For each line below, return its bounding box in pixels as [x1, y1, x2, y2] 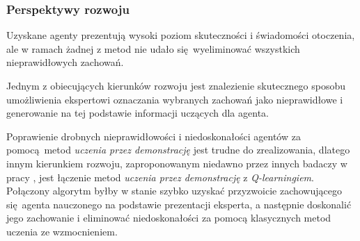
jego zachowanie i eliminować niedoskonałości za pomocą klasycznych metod [6, 210, 331, 225]
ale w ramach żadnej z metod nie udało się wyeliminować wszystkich [6, 41, 300, 56]
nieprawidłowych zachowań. [6, 55, 124, 69]
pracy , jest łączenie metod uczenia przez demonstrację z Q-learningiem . [6, 169, 314, 184]
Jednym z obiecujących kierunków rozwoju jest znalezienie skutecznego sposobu [6, 78, 346, 92]
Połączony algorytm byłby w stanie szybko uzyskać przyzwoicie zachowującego [6, 183, 342, 198]
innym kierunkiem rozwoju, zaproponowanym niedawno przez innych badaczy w [6, 156, 347, 170]
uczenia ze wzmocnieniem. [6, 224, 118, 238]
